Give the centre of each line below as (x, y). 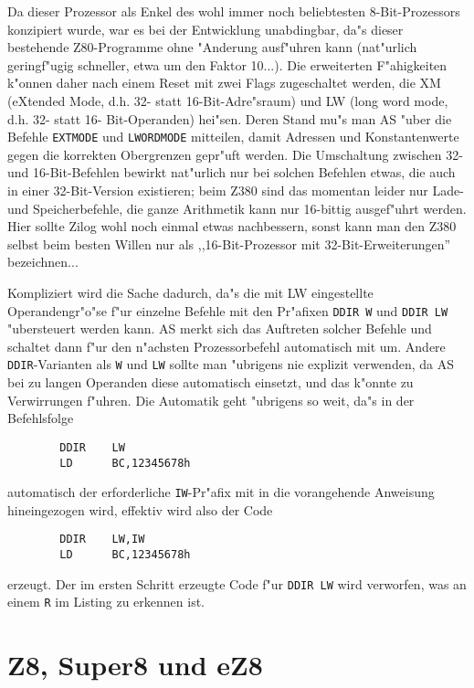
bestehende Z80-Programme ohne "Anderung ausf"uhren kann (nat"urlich (212, 47)
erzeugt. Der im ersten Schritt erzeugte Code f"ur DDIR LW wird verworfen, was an (237, 583)
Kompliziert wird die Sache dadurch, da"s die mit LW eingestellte (190, 292)
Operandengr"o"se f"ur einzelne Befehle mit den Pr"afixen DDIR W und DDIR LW (228, 310)
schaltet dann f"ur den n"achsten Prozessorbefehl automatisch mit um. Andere (226, 346)
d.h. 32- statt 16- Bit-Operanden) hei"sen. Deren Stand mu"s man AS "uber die (230, 118)
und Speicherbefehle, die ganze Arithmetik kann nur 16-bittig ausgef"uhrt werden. (237, 208)
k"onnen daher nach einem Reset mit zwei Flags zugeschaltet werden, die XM (224, 83)
